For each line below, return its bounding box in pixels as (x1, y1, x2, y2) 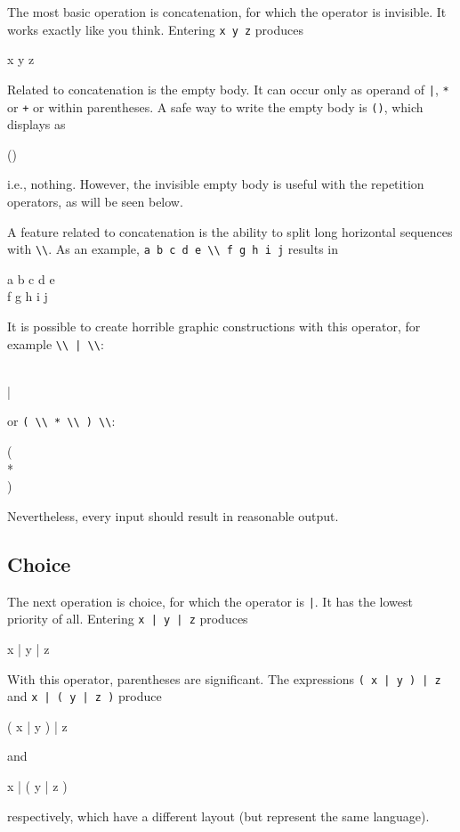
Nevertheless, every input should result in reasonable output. (7, 506, 339, 525)
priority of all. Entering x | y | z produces (7, 609, 248, 628)
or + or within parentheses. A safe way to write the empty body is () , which (7, 97, 424, 116)
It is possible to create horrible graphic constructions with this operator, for (7, 316, 421, 335)
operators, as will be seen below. (7, 192, 183, 210)
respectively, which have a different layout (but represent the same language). (7, 806, 430, 825)
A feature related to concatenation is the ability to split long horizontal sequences (7, 222, 453, 241)
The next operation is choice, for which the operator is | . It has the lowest (7, 591, 413, 610)
